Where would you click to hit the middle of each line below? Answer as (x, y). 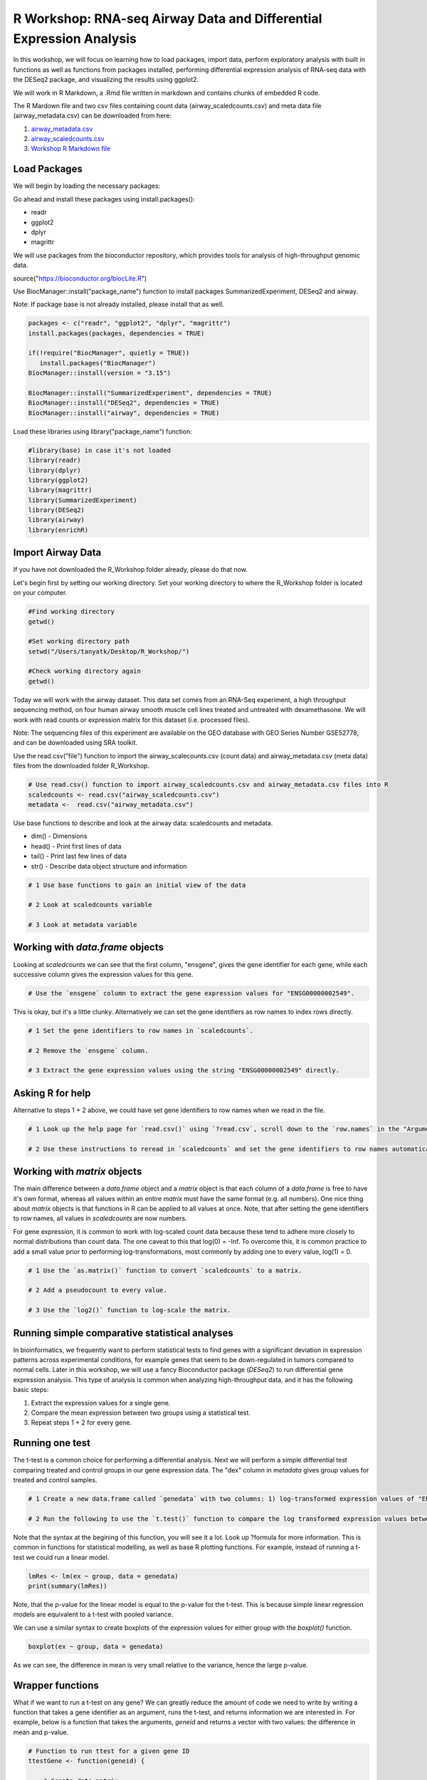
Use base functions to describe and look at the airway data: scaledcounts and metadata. (143, 823)
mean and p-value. (41, 1732)
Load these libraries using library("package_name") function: (102, 431)
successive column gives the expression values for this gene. (103, 974)
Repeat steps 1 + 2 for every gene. (81, 1423)
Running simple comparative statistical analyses (123, 1333)
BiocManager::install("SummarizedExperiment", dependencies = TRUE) (150, 393)
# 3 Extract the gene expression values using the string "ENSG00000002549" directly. (184, 1070)
